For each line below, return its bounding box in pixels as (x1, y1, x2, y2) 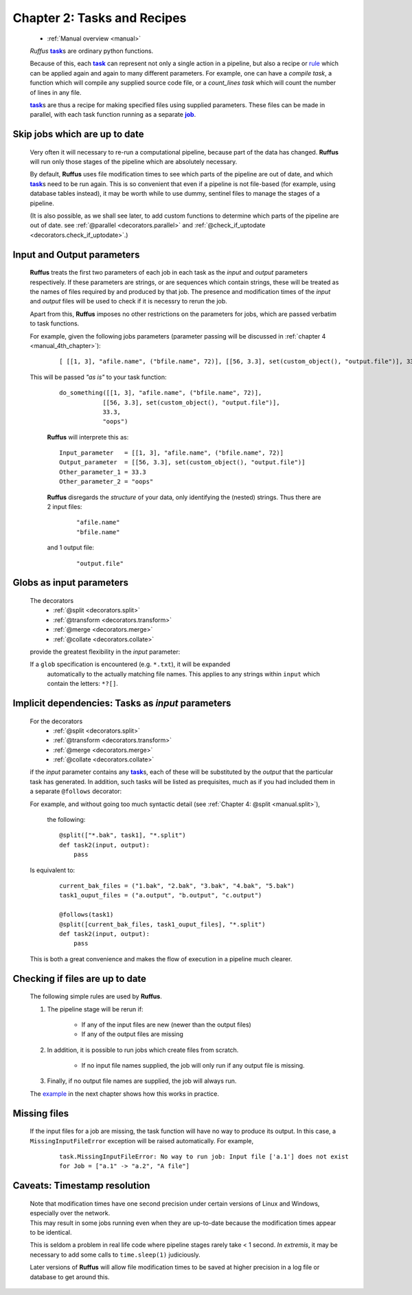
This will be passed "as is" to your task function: (30, 373, 167, 381)
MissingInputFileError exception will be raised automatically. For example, (30, 1136, 254, 1145)
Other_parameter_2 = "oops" (59, 478, 154, 485)
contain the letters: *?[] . (47, 680, 118, 688)
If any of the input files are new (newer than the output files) (81, 1020, 252, 1029)
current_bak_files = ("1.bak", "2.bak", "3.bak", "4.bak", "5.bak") (59, 882, 295, 889)
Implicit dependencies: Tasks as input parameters (12, 697, 231, 709)
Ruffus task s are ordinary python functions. (30, 47, 154, 55)
